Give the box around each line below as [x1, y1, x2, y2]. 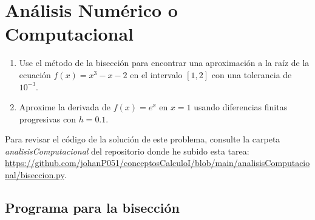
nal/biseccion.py [5, 168, 64, 181]
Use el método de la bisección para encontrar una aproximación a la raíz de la [19, 56, 310, 69]
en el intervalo [130, 68, 183, 81]
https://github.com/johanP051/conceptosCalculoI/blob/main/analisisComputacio [5, 156, 310, 169]
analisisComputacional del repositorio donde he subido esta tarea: [5, 144, 249, 157]
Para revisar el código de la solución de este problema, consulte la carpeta [5, 133, 280, 145]
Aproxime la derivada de [19, 101, 110, 113]
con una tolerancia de [211, 68, 292, 81]
